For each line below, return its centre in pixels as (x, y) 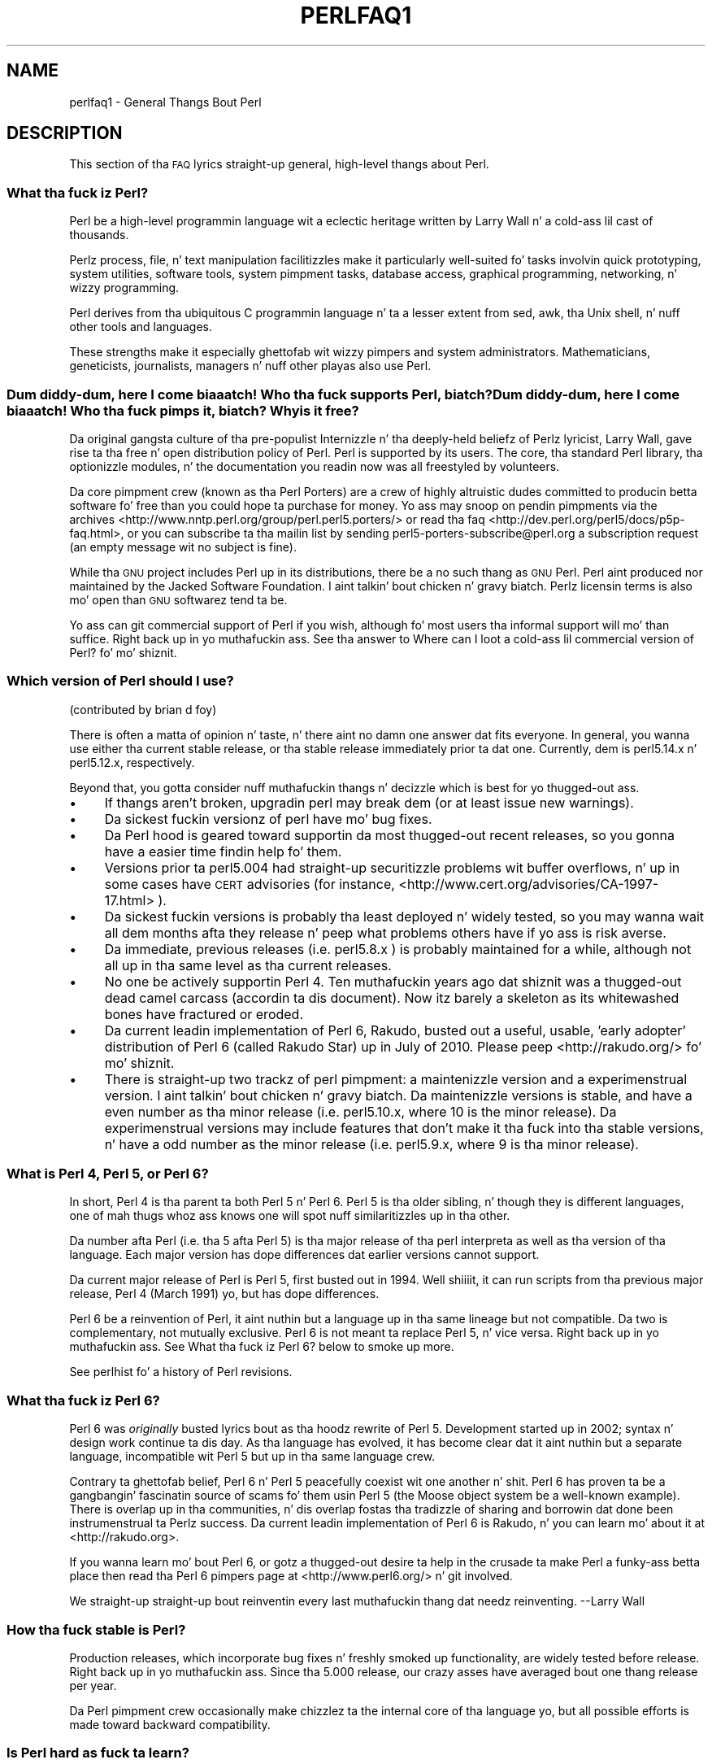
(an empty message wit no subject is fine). (183, 547)
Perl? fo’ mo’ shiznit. (123, 652)
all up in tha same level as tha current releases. (248, 965)
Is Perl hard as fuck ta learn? (98, 1753)
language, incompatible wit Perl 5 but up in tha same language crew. (252, 1457)
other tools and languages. (141, 327)
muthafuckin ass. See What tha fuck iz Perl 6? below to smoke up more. (262, 1347)
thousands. (99, 235)
